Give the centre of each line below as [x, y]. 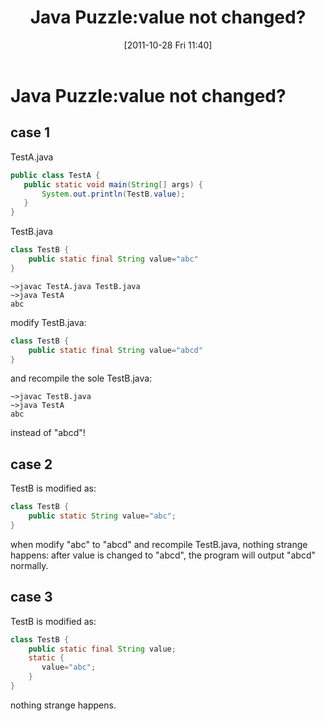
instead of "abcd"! [48, 433]
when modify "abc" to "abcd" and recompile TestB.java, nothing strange [159, 544]
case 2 [31, 464]
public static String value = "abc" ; [102, 516]
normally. [29, 565]
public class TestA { [55, 175]
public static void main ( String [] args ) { [113, 184]
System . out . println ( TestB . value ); [113, 194]
